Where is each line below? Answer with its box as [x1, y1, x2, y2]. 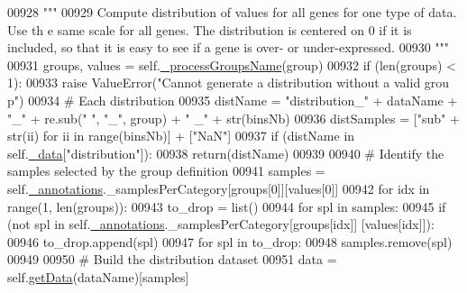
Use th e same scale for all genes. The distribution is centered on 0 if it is [7, 20, 412, 39]
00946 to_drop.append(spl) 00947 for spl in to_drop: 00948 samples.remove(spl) [7, 232, 453, 251]
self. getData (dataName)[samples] [7, 267, 189, 286]
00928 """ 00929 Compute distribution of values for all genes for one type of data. [7, 3, 457, 21]
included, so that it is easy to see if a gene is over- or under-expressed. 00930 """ [7, 38, 450, 57]
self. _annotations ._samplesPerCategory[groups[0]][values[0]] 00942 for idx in [7, 179, 430, 197]
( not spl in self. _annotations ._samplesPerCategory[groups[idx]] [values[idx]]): [7, 215, 435, 233]
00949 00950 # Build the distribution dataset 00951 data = [7, 250, 337, 269]
